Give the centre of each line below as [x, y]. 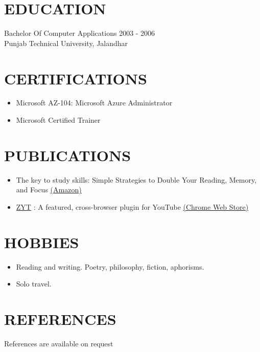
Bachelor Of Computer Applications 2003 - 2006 [80, 33]
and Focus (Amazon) [49, 190]
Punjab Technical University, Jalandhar [66, 43]
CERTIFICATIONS [76, 78]
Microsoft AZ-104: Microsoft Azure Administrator [94, 103]
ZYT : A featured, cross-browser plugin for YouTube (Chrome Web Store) [132, 206]
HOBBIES [42, 242]
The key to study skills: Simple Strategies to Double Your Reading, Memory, [136, 179]
